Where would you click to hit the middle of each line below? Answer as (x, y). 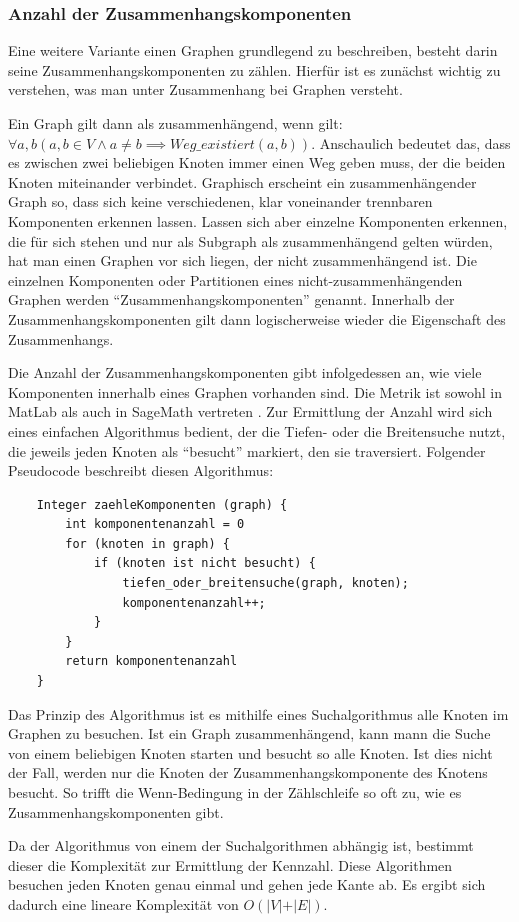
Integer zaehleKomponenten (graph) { (162, 504)
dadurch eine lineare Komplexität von (123, 903)
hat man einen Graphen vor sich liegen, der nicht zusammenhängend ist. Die (242, 260)
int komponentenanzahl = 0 (155, 524)
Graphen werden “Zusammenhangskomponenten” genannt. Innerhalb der (231, 299)
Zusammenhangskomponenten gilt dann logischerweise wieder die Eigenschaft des (257, 318)
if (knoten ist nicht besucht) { (204, 563)
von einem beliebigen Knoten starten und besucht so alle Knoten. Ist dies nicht (250, 752)
